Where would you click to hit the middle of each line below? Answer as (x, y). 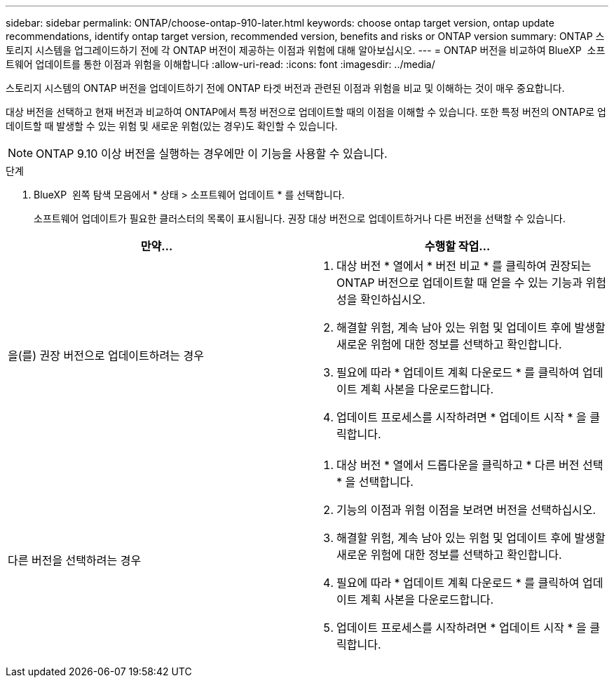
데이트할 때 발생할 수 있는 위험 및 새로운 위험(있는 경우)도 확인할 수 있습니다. (172, 126)
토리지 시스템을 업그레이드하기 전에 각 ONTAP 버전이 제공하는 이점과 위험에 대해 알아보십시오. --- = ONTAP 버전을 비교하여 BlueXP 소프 (306, 50)
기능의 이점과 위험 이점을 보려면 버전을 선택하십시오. (466, 510)
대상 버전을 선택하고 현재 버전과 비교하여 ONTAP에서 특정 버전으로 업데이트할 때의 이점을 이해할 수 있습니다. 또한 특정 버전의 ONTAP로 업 (306, 112)
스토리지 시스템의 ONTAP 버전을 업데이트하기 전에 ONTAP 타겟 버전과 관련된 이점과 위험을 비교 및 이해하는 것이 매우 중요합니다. (285, 88)
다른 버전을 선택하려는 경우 (75, 560)
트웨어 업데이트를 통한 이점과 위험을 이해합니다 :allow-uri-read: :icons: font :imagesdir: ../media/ (220, 64)
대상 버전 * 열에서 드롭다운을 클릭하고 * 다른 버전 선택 (470, 465)
